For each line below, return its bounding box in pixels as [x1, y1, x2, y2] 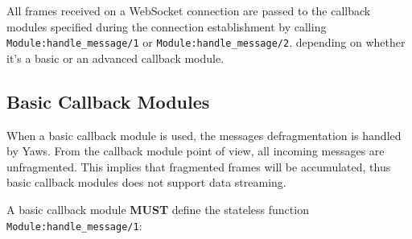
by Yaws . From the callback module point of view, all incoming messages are [6, 142, 385, 159]
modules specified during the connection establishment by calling [6, 18, 327, 35]
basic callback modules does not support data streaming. [6, 174, 286, 191]
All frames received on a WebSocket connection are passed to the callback [6, 2, 371, 19]
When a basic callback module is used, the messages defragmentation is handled [6, 126, 402, 143]
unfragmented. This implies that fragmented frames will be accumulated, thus [6, 158, 391, 175]
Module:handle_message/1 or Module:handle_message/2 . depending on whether [6, 34, 406, 51]
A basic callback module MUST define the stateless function [6, 201, 309, 218]
